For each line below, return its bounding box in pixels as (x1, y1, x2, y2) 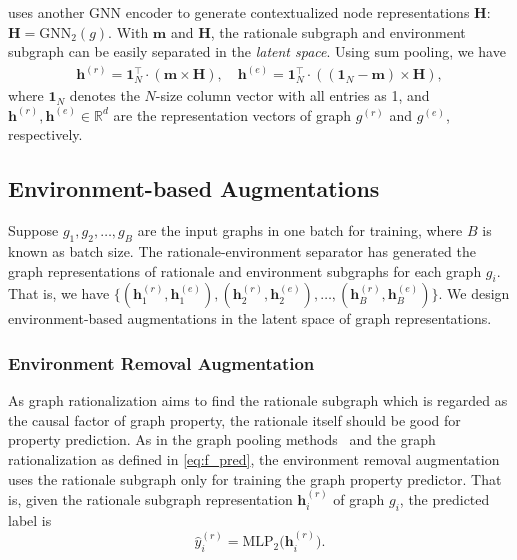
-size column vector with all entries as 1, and (155, 85, 430, 106)
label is (8, 509, 52, 530)
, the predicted (399, 489, 490, 510)
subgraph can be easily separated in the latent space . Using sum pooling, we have (8, 41, 506, 62)
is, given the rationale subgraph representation (8, 489, 293, 510)
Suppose (8, 220, 59, 241)
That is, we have (8, 283, 110, 304)
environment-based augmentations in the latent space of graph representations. (8, 308, 492, 329)
